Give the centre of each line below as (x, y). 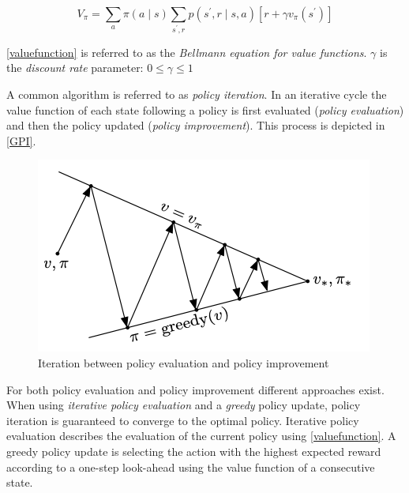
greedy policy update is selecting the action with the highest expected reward (194, 451)
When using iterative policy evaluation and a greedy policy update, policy (184, 405)
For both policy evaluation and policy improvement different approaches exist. (195, 389)
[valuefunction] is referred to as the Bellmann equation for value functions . (187, 52)
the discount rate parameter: (75, 68)
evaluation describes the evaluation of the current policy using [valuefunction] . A (201, 436)
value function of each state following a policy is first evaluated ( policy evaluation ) (205, 109)
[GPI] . (21, 140)
